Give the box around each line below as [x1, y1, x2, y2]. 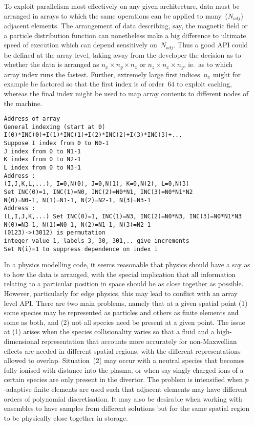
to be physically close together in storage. [4, 412, 128, 423]
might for [212, 69, 241, 79]
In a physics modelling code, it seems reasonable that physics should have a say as [4, 259, 250, 270]
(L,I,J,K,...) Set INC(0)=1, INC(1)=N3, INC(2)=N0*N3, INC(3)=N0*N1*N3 [4, 213, 242, 220]
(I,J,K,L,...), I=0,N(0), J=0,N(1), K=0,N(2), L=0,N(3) [4, 180, 190, 188]
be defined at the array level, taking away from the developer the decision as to [4, 49, 241, 60]
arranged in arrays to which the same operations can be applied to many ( [4, 10, 228, 21]
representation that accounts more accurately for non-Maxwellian [42, 336, 237, 346]
